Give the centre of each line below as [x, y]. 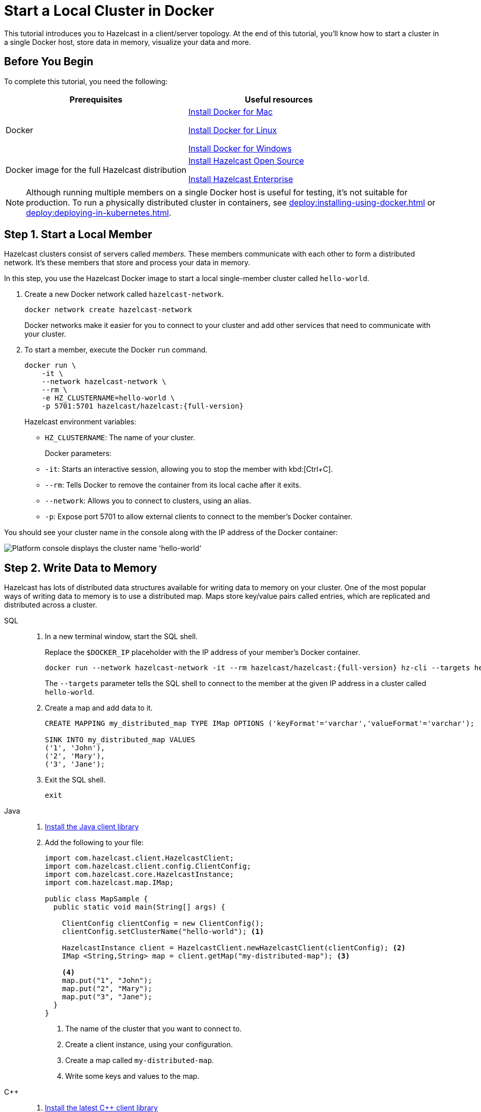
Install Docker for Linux [233, 130]
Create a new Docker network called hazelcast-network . [124, 294]
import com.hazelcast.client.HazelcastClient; [139, 858]
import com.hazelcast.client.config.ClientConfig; [148, 866]
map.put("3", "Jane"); [107, 997]
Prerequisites [96, 99]
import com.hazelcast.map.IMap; [109, 883]
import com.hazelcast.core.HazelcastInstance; [139, 875]
